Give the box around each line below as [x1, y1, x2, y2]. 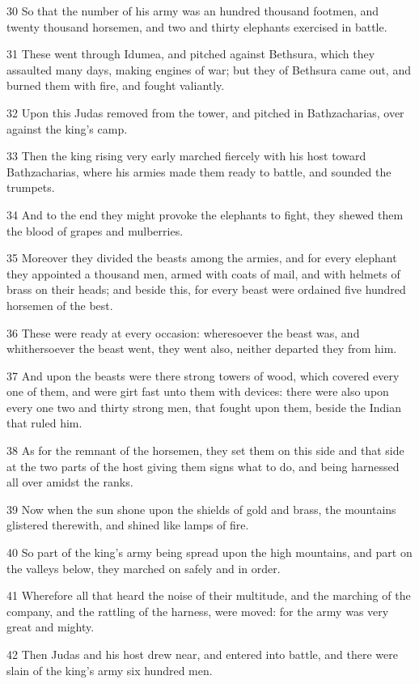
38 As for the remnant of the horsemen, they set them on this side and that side [6, 442, 404, 459]
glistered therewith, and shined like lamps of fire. [6, 516, 249, 533]
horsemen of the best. [6, 296, 113, 313]
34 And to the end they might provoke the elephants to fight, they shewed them [6, 206, 404, 223]
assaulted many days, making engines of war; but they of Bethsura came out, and [6, 61, 411, 78]
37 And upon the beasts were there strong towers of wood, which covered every [6, 367, 400, 384]
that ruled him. [6, 414, 83, 431]
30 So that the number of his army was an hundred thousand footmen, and [6, 2, 379, 19]
